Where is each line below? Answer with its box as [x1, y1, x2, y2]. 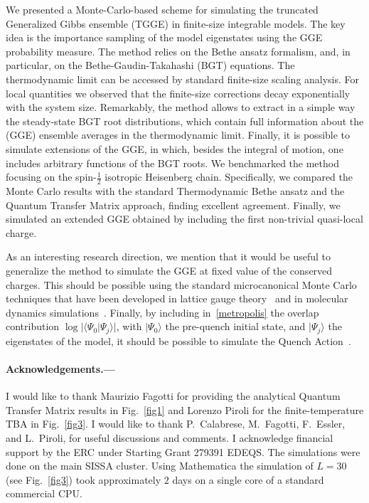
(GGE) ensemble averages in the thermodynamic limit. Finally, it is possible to [6, 127, 351, 142]
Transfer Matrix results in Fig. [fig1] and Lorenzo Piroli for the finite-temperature [6, 402, 364, 417]
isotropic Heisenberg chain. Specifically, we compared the [105, 169, 353, 184]
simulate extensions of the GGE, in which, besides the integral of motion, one [6, 141, 343, 156]
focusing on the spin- [6, 169, 97, 184]
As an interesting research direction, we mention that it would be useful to [6, 249, 331, 264]
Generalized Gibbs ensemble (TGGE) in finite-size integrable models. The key [6, 16, 346, 31]
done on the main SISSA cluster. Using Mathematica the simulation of [6, 458, 314, 473]
